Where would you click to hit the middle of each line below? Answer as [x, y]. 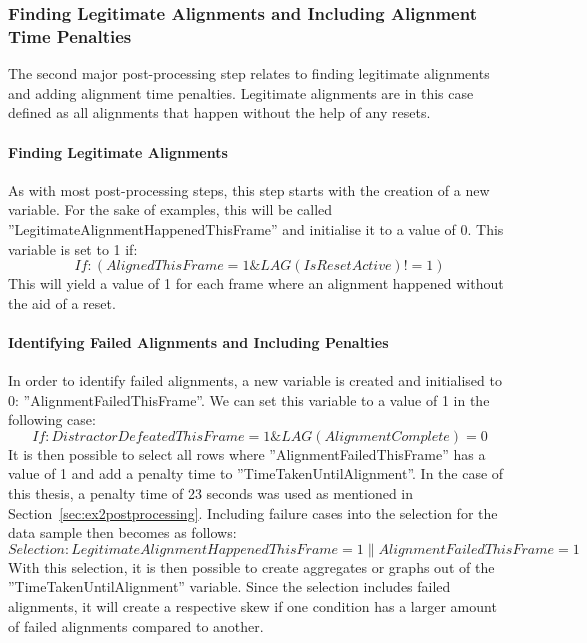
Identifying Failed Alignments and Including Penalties [198, 341]
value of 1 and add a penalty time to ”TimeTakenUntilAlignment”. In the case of [256, 473]
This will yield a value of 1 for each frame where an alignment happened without [256, 283]
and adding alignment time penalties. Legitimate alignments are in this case [241, 92]
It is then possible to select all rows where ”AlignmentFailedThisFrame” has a [247, 453]
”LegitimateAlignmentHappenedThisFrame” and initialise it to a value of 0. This [256, 228]
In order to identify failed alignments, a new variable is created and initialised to [255, 380]
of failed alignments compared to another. [136, 625]
